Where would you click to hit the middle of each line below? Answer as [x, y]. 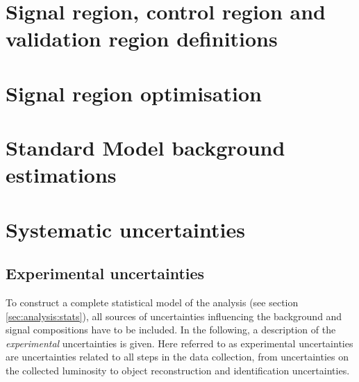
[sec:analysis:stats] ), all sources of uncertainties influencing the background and [174, 316]
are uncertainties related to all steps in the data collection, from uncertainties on [177, 357]
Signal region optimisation [134, 93]
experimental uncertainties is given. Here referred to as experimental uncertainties [179, 343]
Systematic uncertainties [125, 229]
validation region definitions [142, 39]
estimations [61, 175]
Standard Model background [145, 148]
